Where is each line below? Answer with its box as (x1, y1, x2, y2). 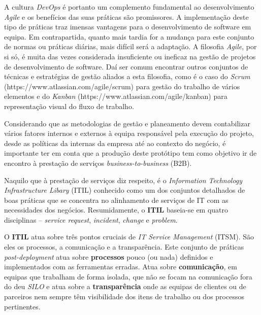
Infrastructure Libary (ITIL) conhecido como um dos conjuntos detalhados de (4, 185, 245, 195)
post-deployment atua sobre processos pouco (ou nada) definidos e (4, 251, 213, 262)
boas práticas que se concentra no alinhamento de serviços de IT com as (4, 194, 229, 205)
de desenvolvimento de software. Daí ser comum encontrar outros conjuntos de (4, 61, 248, 72)
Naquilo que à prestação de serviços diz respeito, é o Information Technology (4, 174, 243, 185)
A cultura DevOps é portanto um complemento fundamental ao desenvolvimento (4, 2, 254, 12)
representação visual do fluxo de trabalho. (4, 100, 134, 111)
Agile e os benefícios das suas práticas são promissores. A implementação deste (4, 11, 249, 22)
